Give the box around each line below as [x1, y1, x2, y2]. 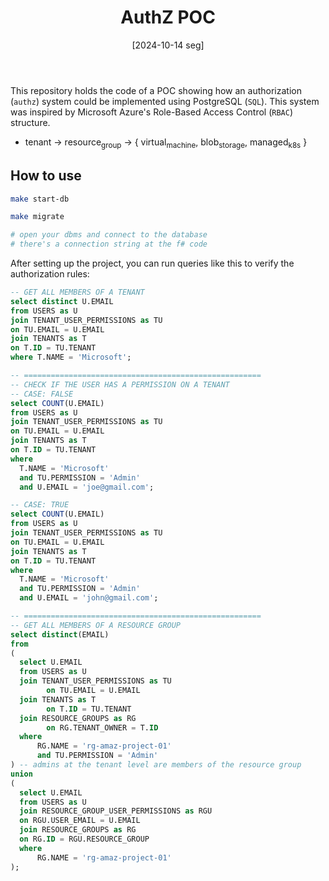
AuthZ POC [120, 6, 216, 29]
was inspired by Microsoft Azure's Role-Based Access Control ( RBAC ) [10, 106, 294, 118]
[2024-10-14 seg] [131, 39, 205, 51]
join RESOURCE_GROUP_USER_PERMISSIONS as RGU [19, 806, 213, 816]
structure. [10, 116, 51, 128]
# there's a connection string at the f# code [10, 239, 208, 250]
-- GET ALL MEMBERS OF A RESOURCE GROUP [10, 620, 182, 630]
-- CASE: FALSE [10, 389, 74, 399]
